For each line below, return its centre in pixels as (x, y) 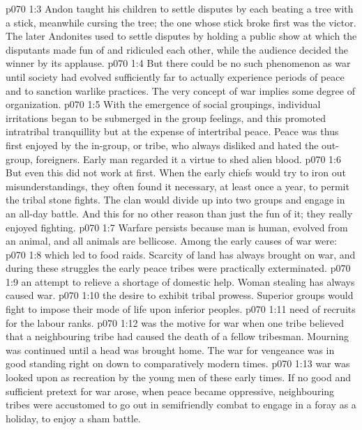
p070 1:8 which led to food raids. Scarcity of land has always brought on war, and (181, 254)
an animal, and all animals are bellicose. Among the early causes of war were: (171, 241)
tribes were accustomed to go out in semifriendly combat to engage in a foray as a (181, 405)
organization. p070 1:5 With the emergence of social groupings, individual (163, 104)
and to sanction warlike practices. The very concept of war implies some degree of (180, 90)
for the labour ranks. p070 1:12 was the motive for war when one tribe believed (175, 322)
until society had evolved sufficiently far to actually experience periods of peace (175, 76)
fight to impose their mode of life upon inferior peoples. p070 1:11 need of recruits (181, 309)
